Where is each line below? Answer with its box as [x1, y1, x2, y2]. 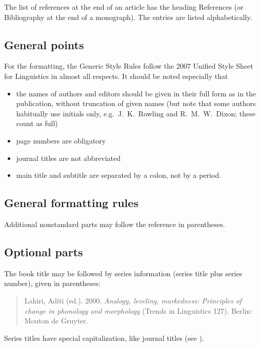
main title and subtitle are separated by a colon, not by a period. [16, 170, 222, 180]
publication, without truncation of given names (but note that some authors [16, 98, 256, 109]
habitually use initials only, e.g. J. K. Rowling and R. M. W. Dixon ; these [16, 108, 256, 118]
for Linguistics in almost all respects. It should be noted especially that [4, 70, 228, 81]
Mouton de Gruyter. [24, 315, 88, 326]
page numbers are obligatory [16, 135, 106, 146]
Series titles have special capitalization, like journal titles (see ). [4, 332, 204, 343]
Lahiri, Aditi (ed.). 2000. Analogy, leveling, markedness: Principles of [24, 295, 242, 305]
